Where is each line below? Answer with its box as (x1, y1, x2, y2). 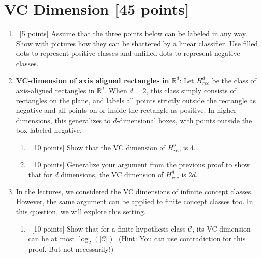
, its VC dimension (192, 223, 251, 234)
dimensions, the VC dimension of (61, 169, 164, 180)
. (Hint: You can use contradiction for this (114, 233, 246, 244)
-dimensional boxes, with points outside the (117, 114, 252, 125)
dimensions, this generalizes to (16, 114, 111, 125)
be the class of (212, 75, 256, 85)
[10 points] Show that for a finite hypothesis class (32, 223, 186, 234)
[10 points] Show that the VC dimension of (32, 142, 165, 153)
